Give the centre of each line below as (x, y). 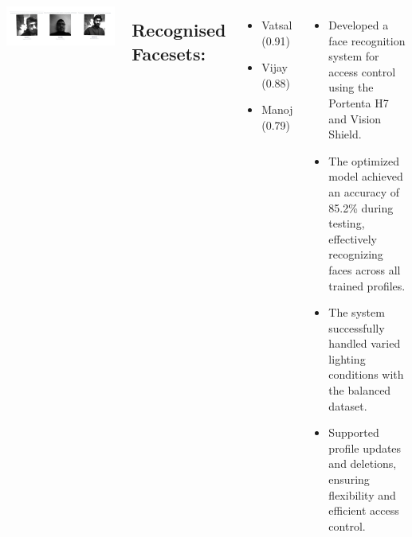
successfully (357, 327)
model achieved (366, 176)
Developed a (359, 25)
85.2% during (361, 207)
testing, (347, 223)
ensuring (349, 479)
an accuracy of (364, 191)
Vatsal (277, 25)
